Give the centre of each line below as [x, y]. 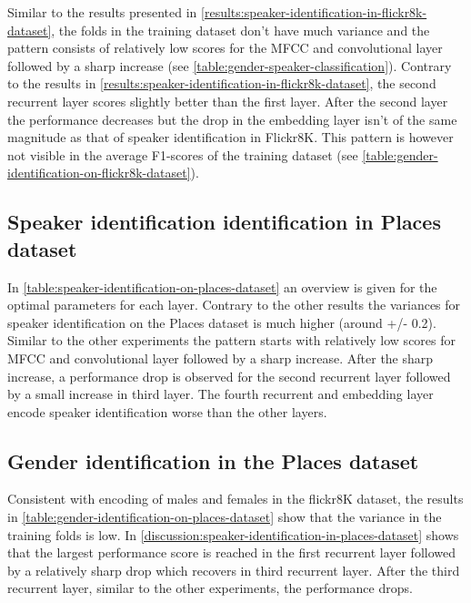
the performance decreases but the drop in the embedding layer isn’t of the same [232, 119]
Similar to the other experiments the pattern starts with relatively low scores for [232, 340]
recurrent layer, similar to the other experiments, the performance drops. [210, 588]
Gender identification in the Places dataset [213, 460]
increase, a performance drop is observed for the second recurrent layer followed [229, 376]
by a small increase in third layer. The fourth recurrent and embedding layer [220, 394]
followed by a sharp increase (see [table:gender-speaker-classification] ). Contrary [230, 65]
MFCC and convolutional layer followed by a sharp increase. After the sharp [220, 358]
